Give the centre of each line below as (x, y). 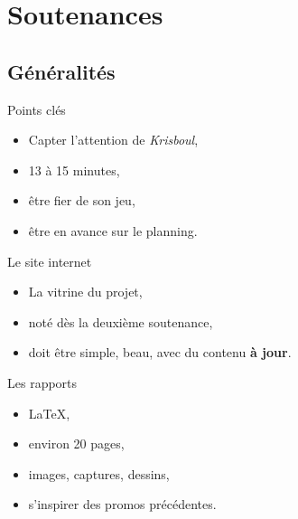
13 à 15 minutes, (74, 170)
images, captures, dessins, (99, 473)
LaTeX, (49, 413)
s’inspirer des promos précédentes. (122, 504)
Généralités (61, 71)
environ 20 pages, (76, 444)
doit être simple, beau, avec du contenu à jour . (160, 352)
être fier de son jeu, (82, 200)
